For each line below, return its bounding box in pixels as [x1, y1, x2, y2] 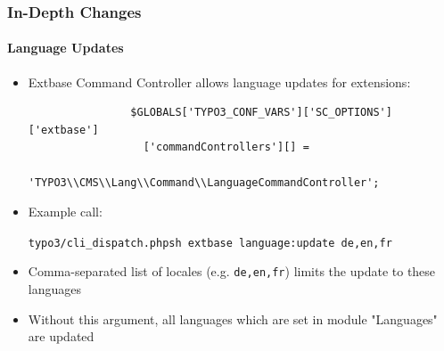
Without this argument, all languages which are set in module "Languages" [28, 309, 438, 328]
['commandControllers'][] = [143, 141, 309, 154]
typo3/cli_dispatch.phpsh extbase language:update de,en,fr [28, 236, 392, 249]
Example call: [28, 202, 103, 221]
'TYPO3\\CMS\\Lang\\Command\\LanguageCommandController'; [28, 175, 380, 189]
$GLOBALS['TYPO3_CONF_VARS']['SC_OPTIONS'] [130, 106, 392, 119]
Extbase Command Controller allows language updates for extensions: [28, 72, 411, 91]
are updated [28, 327, 95, 346]
